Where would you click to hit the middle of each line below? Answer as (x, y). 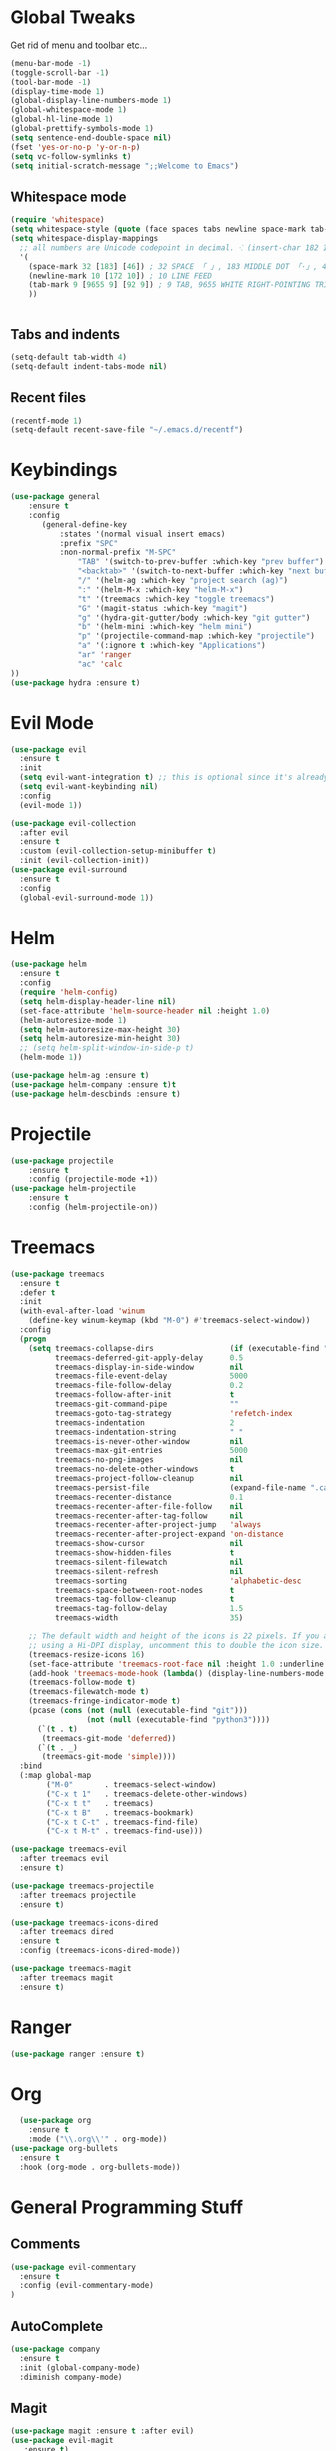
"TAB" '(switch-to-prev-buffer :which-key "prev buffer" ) (201, 562)
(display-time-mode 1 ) (57, 91)
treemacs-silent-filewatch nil (149, 1562)
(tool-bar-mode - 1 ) (51, 82)
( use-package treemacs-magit (71, 1969)
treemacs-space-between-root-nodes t (144, 1590)
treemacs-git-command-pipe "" (147, 1404)
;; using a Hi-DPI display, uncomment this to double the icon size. (176, 1645)
